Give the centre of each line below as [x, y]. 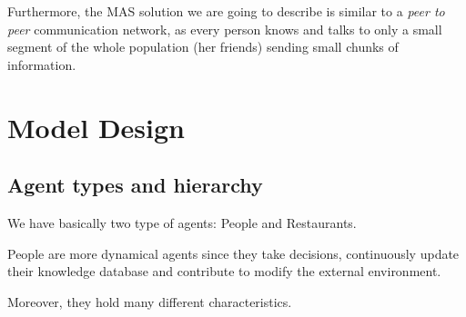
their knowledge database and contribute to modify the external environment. [224, 271]
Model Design [96, 127]
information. [42, 64]
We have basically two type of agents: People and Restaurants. [182, 222]
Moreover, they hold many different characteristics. [150, 301]
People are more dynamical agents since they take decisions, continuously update [233, 253]
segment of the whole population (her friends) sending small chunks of [203, 47]
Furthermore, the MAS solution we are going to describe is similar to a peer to [226, 11]
